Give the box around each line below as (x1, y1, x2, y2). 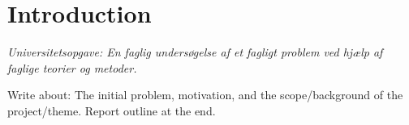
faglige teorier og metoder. (7, 59, 137, 76)
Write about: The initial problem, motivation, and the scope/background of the (7, 86, 403, 103)
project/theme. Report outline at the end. (7, 102, 216, 119)
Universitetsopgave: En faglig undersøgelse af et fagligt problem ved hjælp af (7, 44, 383, 60)
